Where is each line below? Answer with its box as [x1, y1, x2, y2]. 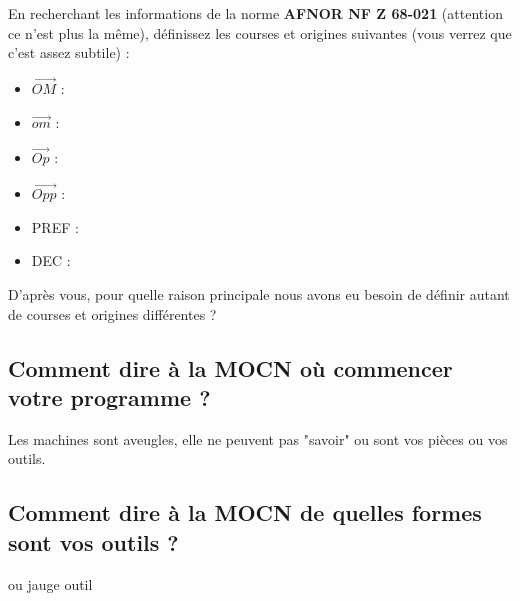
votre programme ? [8, 381, 211, 412]
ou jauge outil [8, 573, 93, 594]
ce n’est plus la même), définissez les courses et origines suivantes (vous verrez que [8, 22, 512, 43]
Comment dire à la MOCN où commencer [8, 352, 453, 383]
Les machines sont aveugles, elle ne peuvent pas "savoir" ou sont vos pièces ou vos [8, 428, 508, 449]
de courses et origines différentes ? [8, 303, 217, 324]
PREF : [31, 216, 79, 237]
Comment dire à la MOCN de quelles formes [8, 497, 482, 528]
